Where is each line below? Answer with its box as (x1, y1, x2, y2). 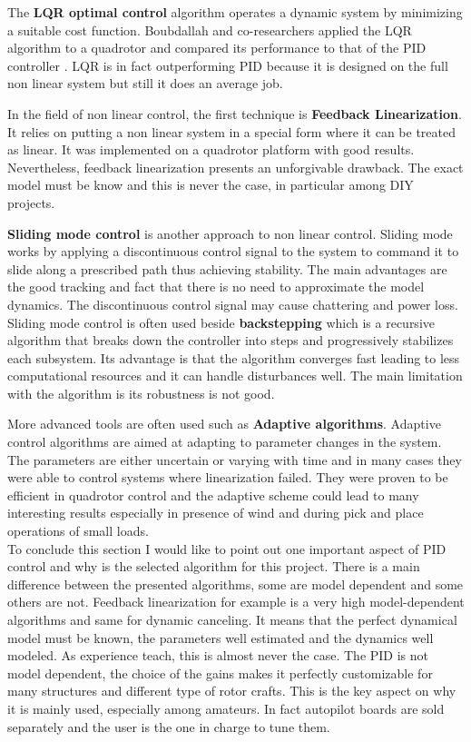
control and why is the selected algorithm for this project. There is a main (7, 557, 420, 576)
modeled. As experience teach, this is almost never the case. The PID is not (7, 646, 429, 665)
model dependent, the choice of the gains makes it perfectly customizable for (7, 663, 433, 682)
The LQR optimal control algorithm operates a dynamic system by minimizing (7, 3, 463, 21)
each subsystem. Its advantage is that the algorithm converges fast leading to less (7, 348, 460, 367)
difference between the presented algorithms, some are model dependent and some (7, 574, 464, 593)
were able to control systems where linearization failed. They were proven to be (7, 468, 448, 487)
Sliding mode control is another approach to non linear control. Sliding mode (7, 223, 453, 242)
